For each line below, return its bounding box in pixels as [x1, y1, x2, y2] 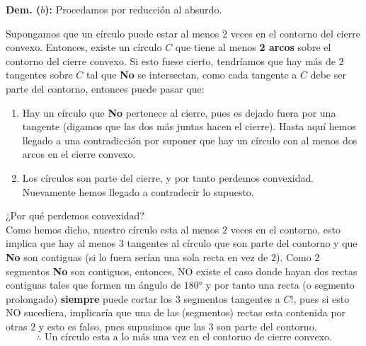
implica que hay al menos [6, 236, 116, 250]
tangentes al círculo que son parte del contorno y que [127, 236, 358, 250]
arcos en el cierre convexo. [22, 146, 136, 161]
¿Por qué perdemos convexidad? [6, 208, 144, 223]
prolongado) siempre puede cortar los [6, 291, 173, 306]
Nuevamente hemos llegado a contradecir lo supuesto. [22, 184, 254, 199]
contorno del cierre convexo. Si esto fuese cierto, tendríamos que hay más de [6, 53, 336, 68]
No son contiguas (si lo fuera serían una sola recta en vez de [6, 249, 268, 264]
